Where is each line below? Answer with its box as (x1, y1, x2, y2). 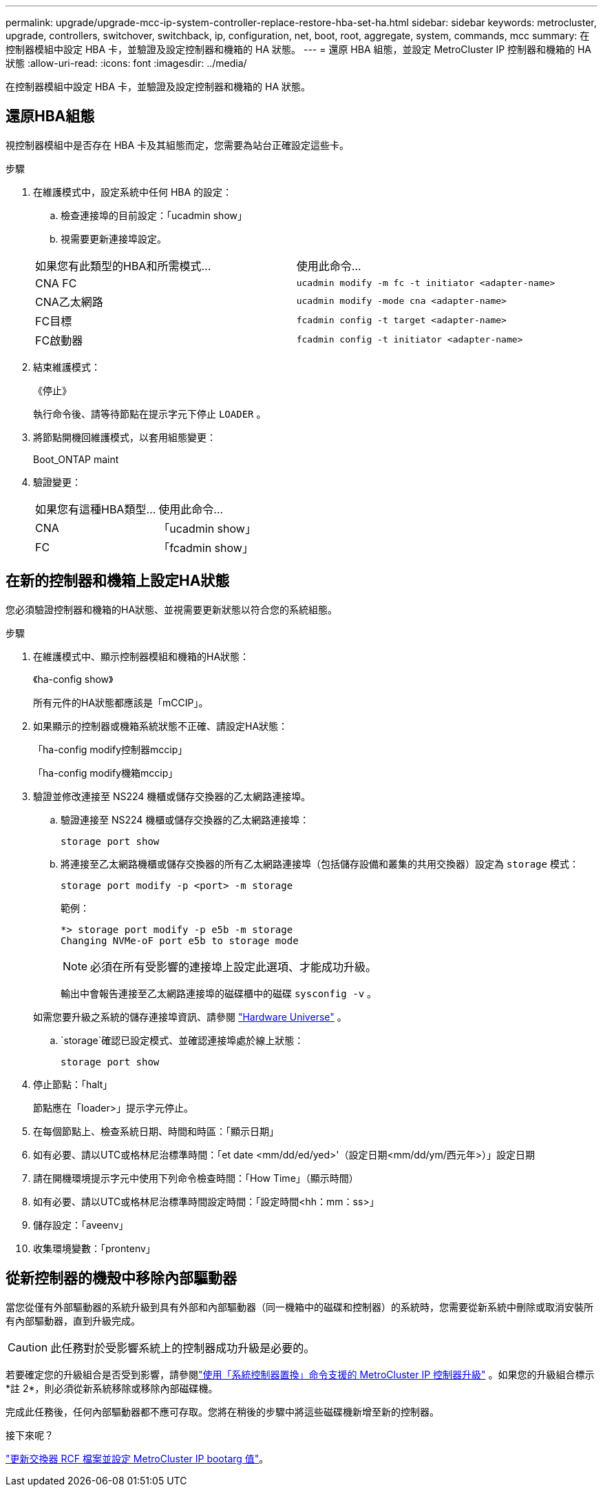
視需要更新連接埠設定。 (61, 232, 167, 245)
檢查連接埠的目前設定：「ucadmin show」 (61, 209, 247, 221)
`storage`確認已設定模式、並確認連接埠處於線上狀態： (61, 1034, 304, 1046)
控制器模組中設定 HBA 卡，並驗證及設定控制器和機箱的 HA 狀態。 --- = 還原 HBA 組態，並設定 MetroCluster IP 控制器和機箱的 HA (6, 43, 592, 55)
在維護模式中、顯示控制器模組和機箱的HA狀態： (33, 650, 250, 662)
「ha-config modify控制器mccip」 (33, 743, 188, 755)
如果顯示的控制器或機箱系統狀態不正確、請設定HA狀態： (33, 719, 288, 732)
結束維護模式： (33, 360, 100, 373)
